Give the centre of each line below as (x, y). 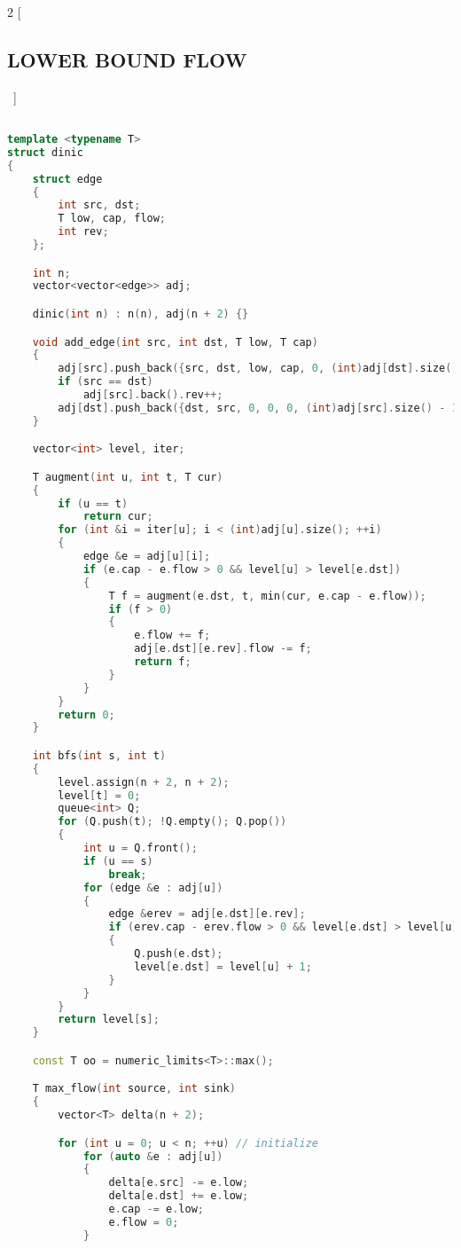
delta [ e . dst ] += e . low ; (179, 1196)
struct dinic (45, 152)
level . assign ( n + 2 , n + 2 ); (144, 782)
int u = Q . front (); (140, 848)
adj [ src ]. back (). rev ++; (153, 395)
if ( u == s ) (118, 861)
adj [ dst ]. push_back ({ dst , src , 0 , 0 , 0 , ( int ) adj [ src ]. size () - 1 (258, 408)
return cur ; (118, 517)
